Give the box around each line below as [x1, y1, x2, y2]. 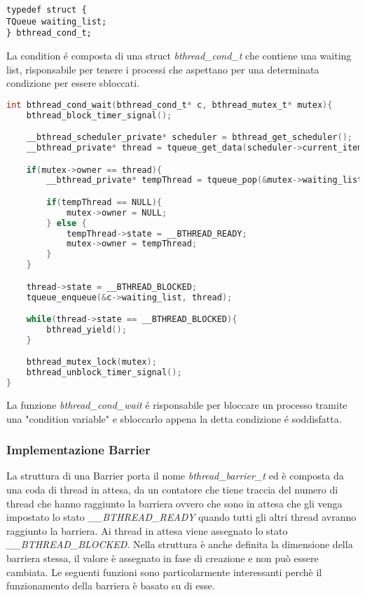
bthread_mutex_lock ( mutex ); [26, 357, 157, 367]
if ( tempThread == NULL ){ [46, 197, 162, 207]
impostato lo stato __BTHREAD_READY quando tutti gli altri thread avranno [6, 510, 357, 524]
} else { [46, 218, 87, 228]
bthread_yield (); [46, 325, 127, 335]
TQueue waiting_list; [6, 16, 107, 27]
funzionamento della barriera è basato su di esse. [6, 578, 215, 593]
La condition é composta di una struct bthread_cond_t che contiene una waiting [6, 48, 352, 62]
